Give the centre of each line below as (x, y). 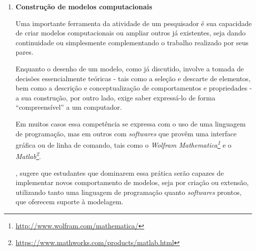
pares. (24, 52)
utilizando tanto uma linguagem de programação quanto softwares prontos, (128, 192)
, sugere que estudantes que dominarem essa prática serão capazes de (120, 173)
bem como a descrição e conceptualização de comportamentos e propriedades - (134, 88)
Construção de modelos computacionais (84, 6)
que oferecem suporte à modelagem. (69, 202)
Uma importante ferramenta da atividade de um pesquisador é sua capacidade (134, 23)
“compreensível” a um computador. (69, 107)
